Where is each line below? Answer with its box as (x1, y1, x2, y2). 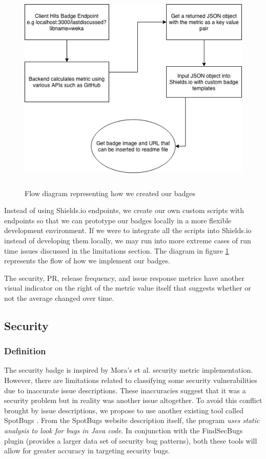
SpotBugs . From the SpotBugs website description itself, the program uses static (4, 415, 260, 426)
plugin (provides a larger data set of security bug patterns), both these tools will (4, 435, 257, 446)
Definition (4, 345, 46, 357)
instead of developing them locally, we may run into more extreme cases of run (4, 235, 251, 245)
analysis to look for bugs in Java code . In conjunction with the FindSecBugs (4, 425, 243, 436)
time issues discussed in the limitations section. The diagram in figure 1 (4, 245, 229, 256)
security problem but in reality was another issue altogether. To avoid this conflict (4, 395, 262, 406)
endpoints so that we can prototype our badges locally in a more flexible (4, 215, 232, 225)
